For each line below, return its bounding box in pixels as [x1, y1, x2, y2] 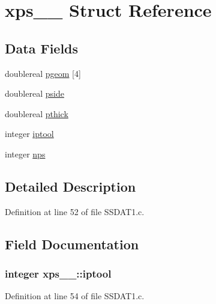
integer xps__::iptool [5, 266, 112, 281]
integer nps [5, 147, 46, 160]
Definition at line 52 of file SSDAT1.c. [5, 205, 145, 217]
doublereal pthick [5, 107, 68, 120]
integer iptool [5, 127, 54, 140]
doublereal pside [5, 87, 64, 100]
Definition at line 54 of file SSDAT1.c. [5, 290, 145, 302]
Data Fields [5, 38, 79, 57]
